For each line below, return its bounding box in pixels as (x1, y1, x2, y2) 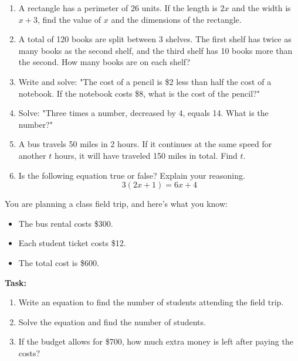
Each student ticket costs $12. (18, 237, 126, 249)
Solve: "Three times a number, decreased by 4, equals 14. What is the (18, 107, 269, 119)
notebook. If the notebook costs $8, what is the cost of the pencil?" (18, 87, 260, 99)
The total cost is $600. (18, 256, 99, 268)
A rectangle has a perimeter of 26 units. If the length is (18, 2, 218, 13)
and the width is (232, 2, 291, 13)
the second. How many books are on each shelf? (18, 56, 191, 68)
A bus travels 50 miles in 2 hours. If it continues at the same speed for (18, 138, 272, 150)
